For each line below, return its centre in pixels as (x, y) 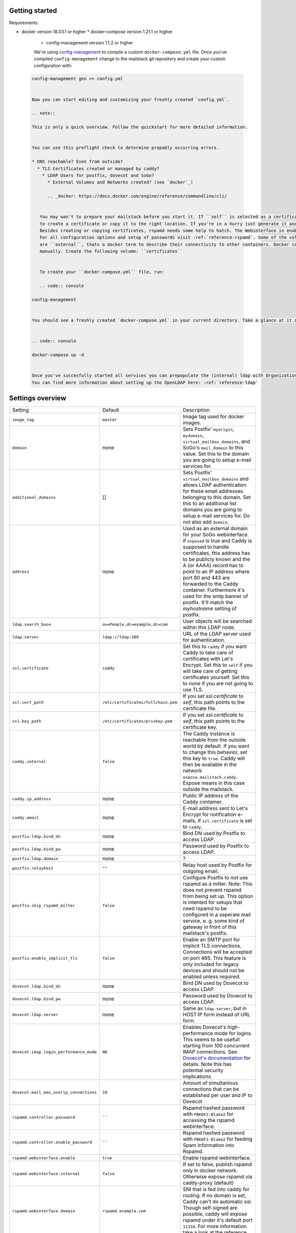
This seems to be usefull (211, 1040)
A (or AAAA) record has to (213, 566)
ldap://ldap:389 (121, 637)
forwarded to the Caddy (211, 584)
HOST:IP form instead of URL (217, 1015)
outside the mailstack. (208, 789)
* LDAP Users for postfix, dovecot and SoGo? (98, 175)
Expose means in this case (214, 783)
